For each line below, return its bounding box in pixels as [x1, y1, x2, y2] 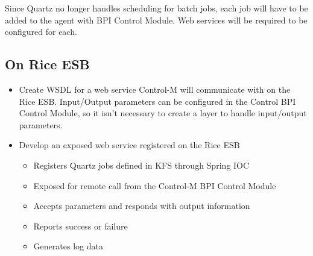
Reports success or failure [33, 219, 128, 232]
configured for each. [5, 25, 77, 38]
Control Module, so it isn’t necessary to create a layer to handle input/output [19, 107, 307, 119]
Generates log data [33, 240, 103, 252]
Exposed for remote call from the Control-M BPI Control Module [33, 179, 276, 192]
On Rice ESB [5, 55, 90, 73]
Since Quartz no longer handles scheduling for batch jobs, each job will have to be [5, 2, 308, 14]
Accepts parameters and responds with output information [33, 199, 250, 212]
